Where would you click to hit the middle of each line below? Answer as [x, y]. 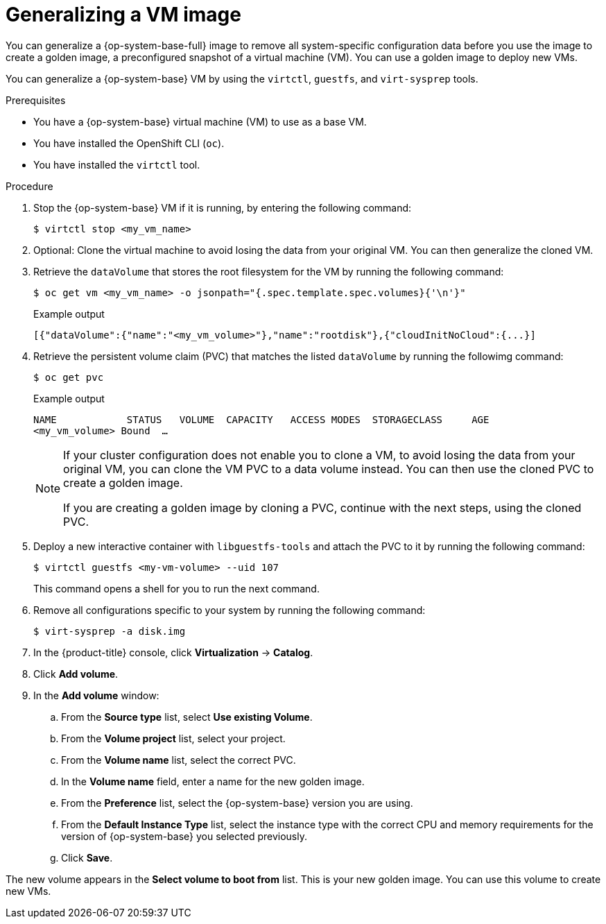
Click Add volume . [76, 674]
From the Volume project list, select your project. [173, 738]
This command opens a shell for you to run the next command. [176, 588]
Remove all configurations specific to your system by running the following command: [230, 610]
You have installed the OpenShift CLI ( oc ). [129, 143]
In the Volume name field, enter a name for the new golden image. [213, 781]
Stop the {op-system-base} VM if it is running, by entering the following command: [223, 207]
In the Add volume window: [96, 695]
